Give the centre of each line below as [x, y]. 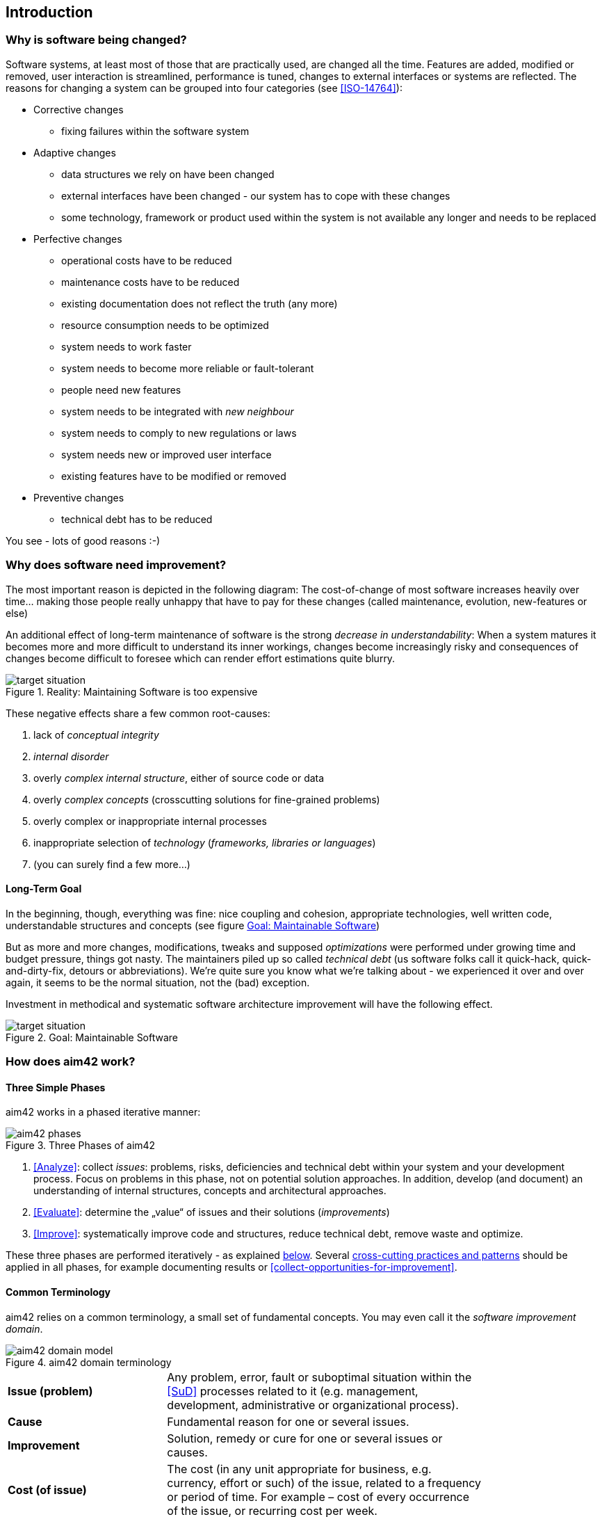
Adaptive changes [75, 152]
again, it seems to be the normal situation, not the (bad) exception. [158, 982]
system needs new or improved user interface [166, 454]
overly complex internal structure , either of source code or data [179, 778]
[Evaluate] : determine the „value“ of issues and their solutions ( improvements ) [212, 1212]
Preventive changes [79, 497]
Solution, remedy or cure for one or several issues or [305, 1438]
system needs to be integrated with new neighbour [178, 411]
